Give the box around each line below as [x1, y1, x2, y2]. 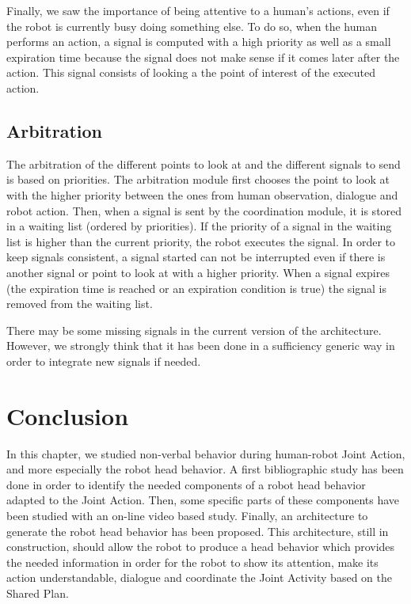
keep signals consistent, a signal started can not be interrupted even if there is [6, 249, 386, 265]
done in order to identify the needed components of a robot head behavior [6, 476, 366, 492]
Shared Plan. [6, 584, 69, 601]
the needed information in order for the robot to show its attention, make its [6, 553, 379, 570]
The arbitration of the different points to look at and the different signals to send [6, 155, 401, 172]
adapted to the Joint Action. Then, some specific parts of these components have [6, 492, 400, 508]
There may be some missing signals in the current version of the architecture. [6, 321, 382, 338]
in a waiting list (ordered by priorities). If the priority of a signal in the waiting [6, 218, 392, 234]
